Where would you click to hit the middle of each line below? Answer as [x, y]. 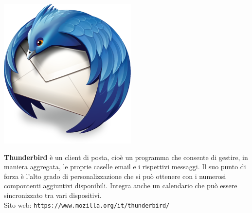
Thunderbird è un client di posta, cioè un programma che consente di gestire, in [126, 157]
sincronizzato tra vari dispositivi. [53, 195]
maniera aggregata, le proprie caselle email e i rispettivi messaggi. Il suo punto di [125, 167]
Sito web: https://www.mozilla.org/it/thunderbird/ [87, 204]
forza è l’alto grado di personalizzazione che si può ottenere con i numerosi [115, 176]
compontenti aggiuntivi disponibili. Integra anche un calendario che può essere [121, 186]
